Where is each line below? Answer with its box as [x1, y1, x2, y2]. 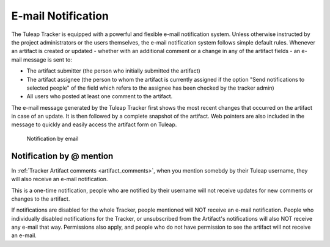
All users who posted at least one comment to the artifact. [26, 93, 173, 100]
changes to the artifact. [11, 195, 70, 202]
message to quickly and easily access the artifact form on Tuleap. [11, 121, 177, 128]
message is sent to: [23, 55, 73, 63]
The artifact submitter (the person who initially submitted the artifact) [26, 67, 201, 74]
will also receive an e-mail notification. [11, 176, 108, 183]
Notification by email [26, 135, 79, 142]
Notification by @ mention [11, 151, 114, 161]
